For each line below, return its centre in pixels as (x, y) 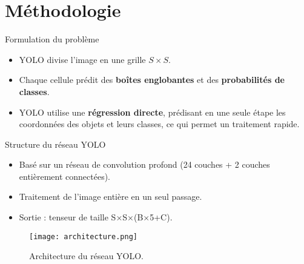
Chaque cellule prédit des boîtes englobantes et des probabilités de (152, 80)
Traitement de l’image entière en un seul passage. (111, 196)
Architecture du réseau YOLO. (86, 256)
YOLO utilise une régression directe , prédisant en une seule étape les (152, 112)
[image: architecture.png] (83, 236)
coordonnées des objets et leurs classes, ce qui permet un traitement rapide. (159, 124)
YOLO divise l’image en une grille (82, 59)
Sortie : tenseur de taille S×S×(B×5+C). (96, 217)
